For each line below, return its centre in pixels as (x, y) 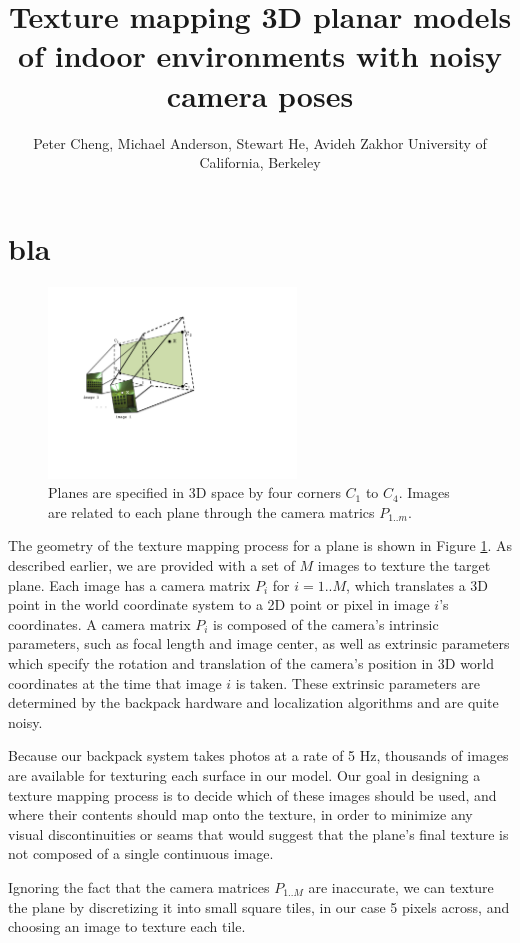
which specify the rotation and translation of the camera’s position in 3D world (251, 662)
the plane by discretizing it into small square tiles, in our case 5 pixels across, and (259, 906)
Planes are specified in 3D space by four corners (194, 492)
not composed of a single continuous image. (141, 853)
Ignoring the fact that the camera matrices (139, 886)
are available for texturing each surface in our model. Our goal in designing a (244, 774)
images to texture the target (404, 565)
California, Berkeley (260, 162)
